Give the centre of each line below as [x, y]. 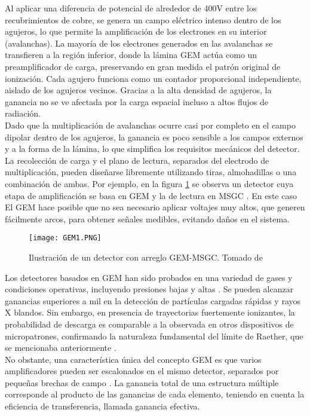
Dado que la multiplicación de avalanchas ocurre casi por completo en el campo [150, 125]
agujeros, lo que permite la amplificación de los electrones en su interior [136, 31]
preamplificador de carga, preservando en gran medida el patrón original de [143, 66]
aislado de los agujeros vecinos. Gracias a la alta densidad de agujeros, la [138, 90]
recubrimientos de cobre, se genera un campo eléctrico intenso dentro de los [143, 19]
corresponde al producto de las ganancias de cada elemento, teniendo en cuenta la [155, 394]
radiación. [23, 113]
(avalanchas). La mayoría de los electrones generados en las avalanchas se [139, 43]
